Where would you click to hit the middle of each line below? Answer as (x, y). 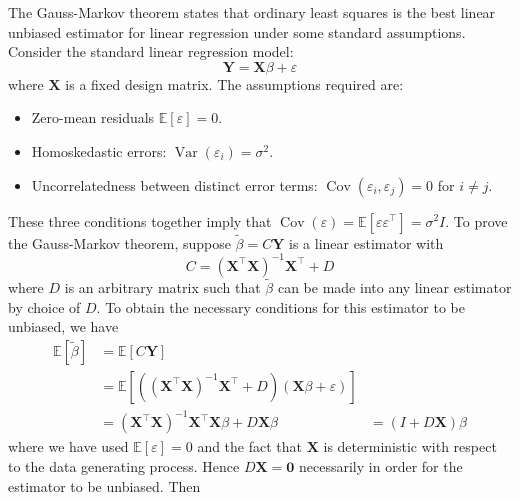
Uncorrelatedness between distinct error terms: (174, 184)
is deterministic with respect (410, 446)
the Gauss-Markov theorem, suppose (119, 242)
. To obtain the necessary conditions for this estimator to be (280, 306)
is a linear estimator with (366, 242)
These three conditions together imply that (140, 220)
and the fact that (250, 446)
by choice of (44, 306)
